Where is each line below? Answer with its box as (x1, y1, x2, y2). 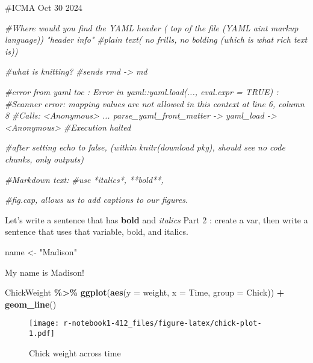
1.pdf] (29, 329, 55, 338)
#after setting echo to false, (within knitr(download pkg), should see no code (5, 141, 285, 154)
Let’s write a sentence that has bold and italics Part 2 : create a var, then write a (5, 213, 308, 226)
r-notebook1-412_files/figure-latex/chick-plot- (63, 319, 262, 328)
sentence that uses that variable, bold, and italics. (5, 225, 188, 238)
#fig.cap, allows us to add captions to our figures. (5, 193, 188, 206)
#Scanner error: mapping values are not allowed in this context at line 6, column (5, 97, 305, 110)
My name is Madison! (5, 265, 84, 278)
